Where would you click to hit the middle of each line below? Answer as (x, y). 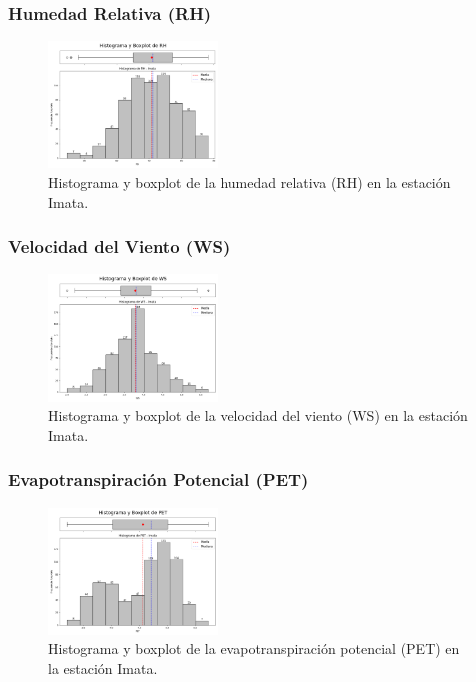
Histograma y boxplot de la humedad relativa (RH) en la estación (249, 182)
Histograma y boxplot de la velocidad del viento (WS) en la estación (258, 415)
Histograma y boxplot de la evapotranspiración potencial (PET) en (254, 648)
